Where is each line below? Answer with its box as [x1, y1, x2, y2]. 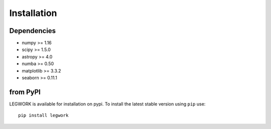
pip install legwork [18, 112, 69, 118]
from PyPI [9, 87, 41, 96]
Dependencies [9, 26, 56, 35]
